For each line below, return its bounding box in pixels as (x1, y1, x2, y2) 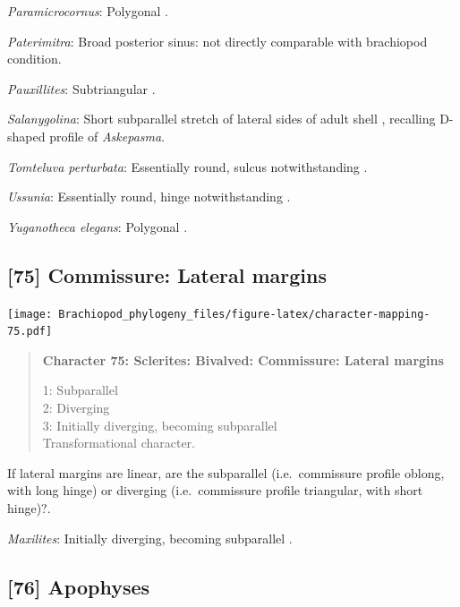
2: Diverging (42, 398, 110, 417)
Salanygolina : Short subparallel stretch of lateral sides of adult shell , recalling (7, 109, 436, 128)
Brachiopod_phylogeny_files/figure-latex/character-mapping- (58, 307, 430, 321)
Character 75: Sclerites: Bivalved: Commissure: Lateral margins (42, 350, 444, 369)
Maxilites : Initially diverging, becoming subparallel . (7, 528, 293, 547)
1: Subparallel (42, 380, 118, 399)
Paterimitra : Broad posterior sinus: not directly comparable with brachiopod (7, 31, 428, 50)
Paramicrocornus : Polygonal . (7, 2, 168, 20)
